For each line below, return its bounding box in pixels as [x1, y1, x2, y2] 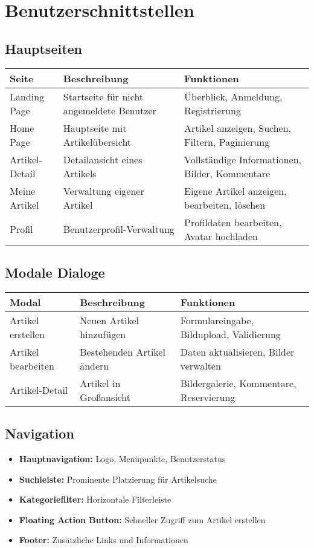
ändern [80, 358, 109, 373]
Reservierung [180, 390, 235, 404]
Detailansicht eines [63, 152, 143, 166]
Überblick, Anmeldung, [184, 89, 283, 103]
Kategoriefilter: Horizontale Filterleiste [19, 493, 171, 506]
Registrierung [184, 103, 241, 117]
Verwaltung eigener [63, 183, 144, 198]
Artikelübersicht [63, 134, 132, 149]
